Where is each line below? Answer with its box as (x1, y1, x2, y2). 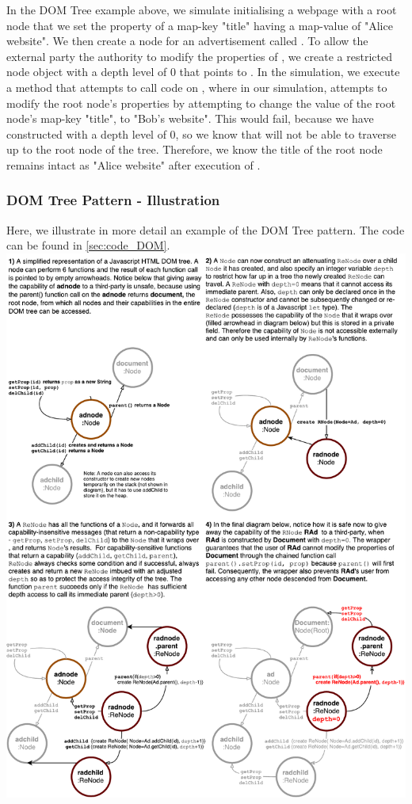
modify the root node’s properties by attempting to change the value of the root (6, 94, 396, 111)
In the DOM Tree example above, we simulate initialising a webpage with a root (6, 2, 397, 17)
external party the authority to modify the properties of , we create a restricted (6, 48, 392, 64)
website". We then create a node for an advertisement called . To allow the (6, 32, 368, 49)
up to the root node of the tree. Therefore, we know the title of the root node (6, 141, 383, 158)
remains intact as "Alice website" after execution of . (6, 156, 261, 173)
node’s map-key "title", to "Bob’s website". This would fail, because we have (6, 110, 374, 127)
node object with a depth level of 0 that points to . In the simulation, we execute (6, 63, 400, 80)
